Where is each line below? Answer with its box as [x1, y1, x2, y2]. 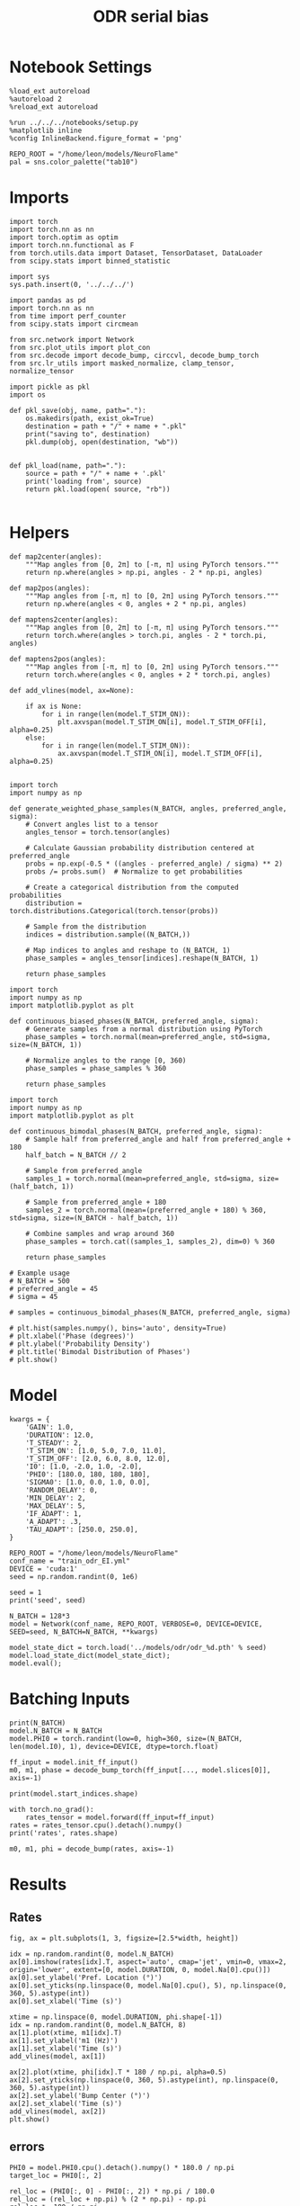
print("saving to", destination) [25, 429, 151, 438]
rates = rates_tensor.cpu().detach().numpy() [9, 1820, 182, 1830]
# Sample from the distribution [25, 922, 146, 931]
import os [9, 390, 47, 399]
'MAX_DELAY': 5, [25, 1501, 87, 1511]
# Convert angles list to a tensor [25, 820, 159, 829]
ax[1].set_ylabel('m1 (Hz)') [9, 2036, 119, 2045]
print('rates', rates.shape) [9, 1828, 119, 1837]
